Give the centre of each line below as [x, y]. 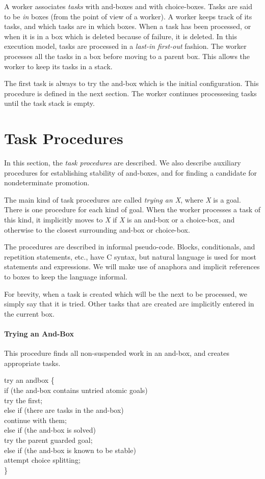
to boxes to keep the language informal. [66, 276]
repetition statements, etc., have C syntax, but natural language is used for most [130, 256]
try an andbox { [29, 380]
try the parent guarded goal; [48, 440]
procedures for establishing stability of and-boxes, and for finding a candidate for [131, 172]
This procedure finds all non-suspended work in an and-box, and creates [117, 353]
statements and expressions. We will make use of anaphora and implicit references [132, 266]
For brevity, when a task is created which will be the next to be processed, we [126, 293]
